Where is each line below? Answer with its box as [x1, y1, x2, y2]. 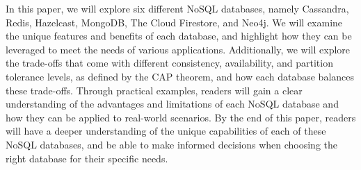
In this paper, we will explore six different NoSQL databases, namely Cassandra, [6, 1, 349, 15]
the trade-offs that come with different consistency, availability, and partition [6, 56, 333, 70]
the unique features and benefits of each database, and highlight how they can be [6, 28, 352, 43]
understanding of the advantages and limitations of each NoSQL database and [6, 96, 339, 111]
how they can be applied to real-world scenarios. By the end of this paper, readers [6, 110, 356, 124]
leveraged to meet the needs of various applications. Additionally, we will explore [6, 42, 351, 56]
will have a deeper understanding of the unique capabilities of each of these [6, 124, 326, 138]
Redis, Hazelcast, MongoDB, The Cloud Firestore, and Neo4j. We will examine [6, 15, 343, 29]
